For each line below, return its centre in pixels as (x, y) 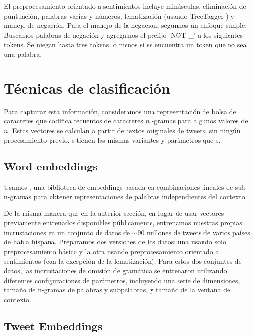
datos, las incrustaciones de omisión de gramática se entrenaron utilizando (115, 271)
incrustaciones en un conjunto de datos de (67, 232)
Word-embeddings (51, 166)
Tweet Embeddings (53, 325)
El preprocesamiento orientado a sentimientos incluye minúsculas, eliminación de (125, 6)
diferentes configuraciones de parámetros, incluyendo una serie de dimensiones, (122, 280)
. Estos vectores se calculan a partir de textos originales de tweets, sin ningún (124, 130)
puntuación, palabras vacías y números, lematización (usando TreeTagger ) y (119, 15)
